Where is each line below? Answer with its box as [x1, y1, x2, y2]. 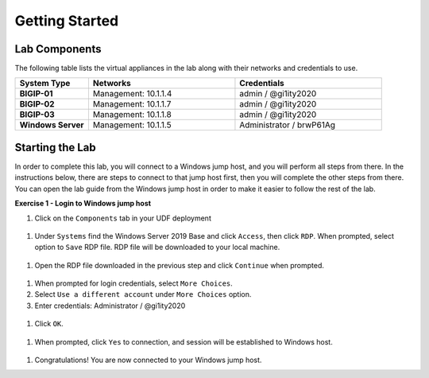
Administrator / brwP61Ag [239, 119, 336, 131]
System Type [19, 78, 71, 89]
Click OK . [34, 319, 64, 329]
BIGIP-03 [19, 109, 55, 120]
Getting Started [14, 12, 119, 29]
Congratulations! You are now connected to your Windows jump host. [34, 355, 262, 365]
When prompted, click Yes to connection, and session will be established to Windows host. [34, 337, 333, 346]
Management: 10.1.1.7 [92, 99, 172, 110]
